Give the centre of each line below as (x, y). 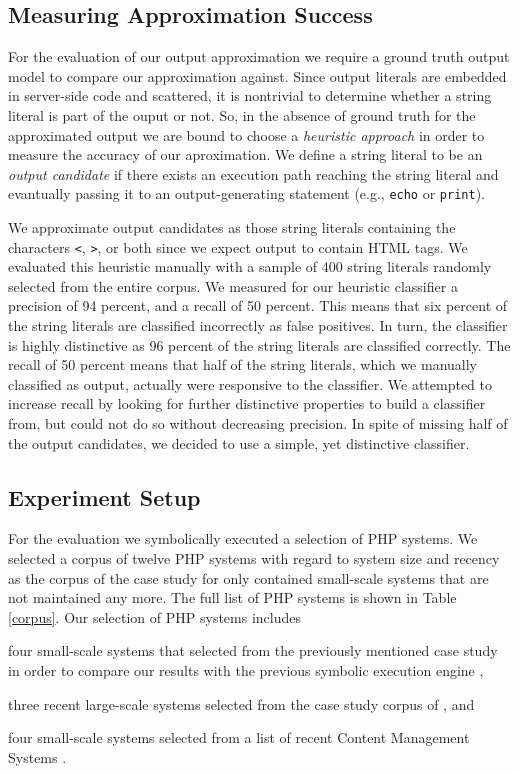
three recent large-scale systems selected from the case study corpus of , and (241, 703)
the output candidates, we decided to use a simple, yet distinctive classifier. (239, 442)
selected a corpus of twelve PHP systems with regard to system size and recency (254, 558)
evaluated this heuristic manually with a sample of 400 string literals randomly (250, 266)
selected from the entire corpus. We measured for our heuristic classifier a (233, 285)
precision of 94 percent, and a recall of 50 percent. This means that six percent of (258, 305)
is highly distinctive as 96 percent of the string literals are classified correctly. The (259, 344)
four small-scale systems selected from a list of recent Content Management (239, 737)
